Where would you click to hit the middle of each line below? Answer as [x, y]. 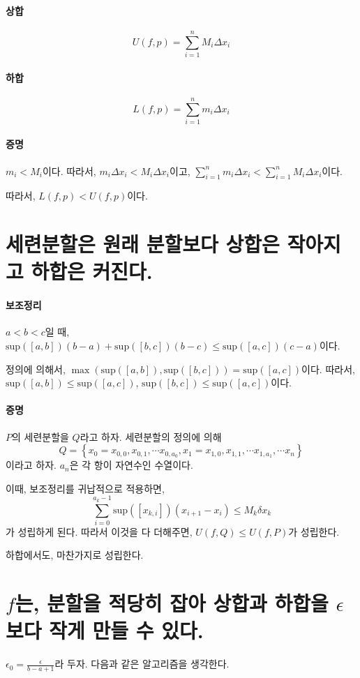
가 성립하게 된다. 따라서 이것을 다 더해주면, [99, 531]
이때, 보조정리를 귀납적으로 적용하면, [85, 488]
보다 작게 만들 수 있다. [105, 630]
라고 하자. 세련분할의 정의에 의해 [151, 436]
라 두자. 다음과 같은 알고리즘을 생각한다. [142, 664]
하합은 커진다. [92, 271]
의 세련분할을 [40, 436]
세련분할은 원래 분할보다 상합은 [143, 244]
